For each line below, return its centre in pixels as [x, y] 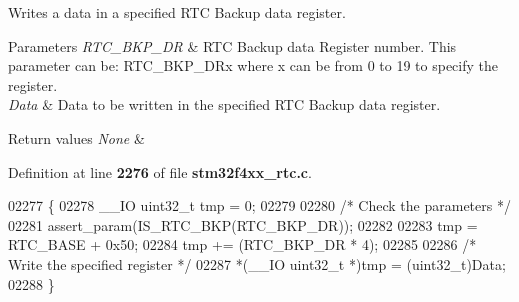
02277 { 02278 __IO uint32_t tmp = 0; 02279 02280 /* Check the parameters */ [259, 205]
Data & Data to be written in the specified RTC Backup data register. [224, 104]
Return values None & [76, 137]
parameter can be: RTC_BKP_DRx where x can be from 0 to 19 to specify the [253, 65]
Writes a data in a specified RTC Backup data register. [177, 12]
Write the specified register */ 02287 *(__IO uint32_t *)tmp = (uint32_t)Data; [257, 263]
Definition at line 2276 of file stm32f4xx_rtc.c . [160, 171]
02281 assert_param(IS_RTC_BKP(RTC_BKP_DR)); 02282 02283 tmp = [243, 224]
